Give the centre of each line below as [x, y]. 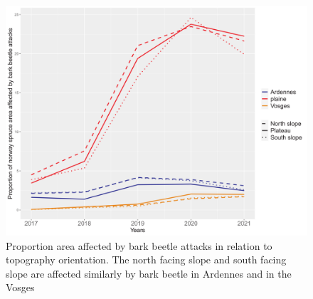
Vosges [20, 287]
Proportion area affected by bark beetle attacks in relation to [139, 245]
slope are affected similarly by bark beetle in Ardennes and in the [149, 273]
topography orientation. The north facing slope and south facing [146, 259]
